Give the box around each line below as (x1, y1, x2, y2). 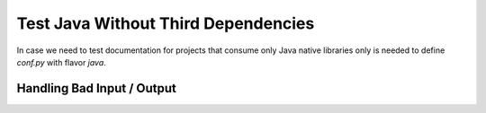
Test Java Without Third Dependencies (16, 13, 315, 33)
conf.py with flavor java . (16, 56, 107, 67)
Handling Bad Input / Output (16, 81, 177, 96)
